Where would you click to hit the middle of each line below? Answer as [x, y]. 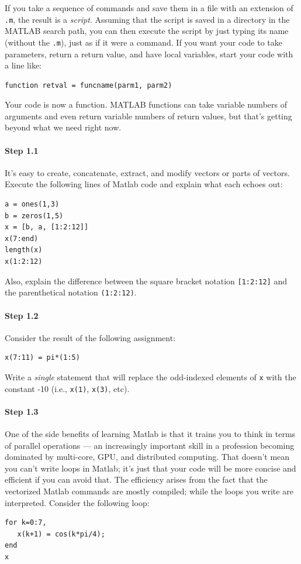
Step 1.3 [22, 411]
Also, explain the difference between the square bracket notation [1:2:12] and [146, 281]
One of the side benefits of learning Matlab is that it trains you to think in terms [150, 434]
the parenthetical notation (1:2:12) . [71, 292]
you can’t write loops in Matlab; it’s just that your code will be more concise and [150, 468]
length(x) [24, 250]
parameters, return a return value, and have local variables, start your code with [149, 54]
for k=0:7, [26, 523]
